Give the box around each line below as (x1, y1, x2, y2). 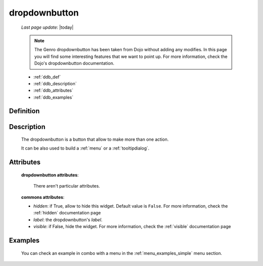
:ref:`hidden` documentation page (33, 210, 101, 216)
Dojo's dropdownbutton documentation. (34, 60, 114, 66)
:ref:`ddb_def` (33, 74, 61, 80)
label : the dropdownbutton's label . (33, 217, 103, 223)
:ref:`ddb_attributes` (33, 88, 74, 94)
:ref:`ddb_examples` (33, 94, 74, 100)
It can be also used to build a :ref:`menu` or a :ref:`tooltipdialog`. (21, 145, 150, 151)
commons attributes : (21, 194, 65, 200)
